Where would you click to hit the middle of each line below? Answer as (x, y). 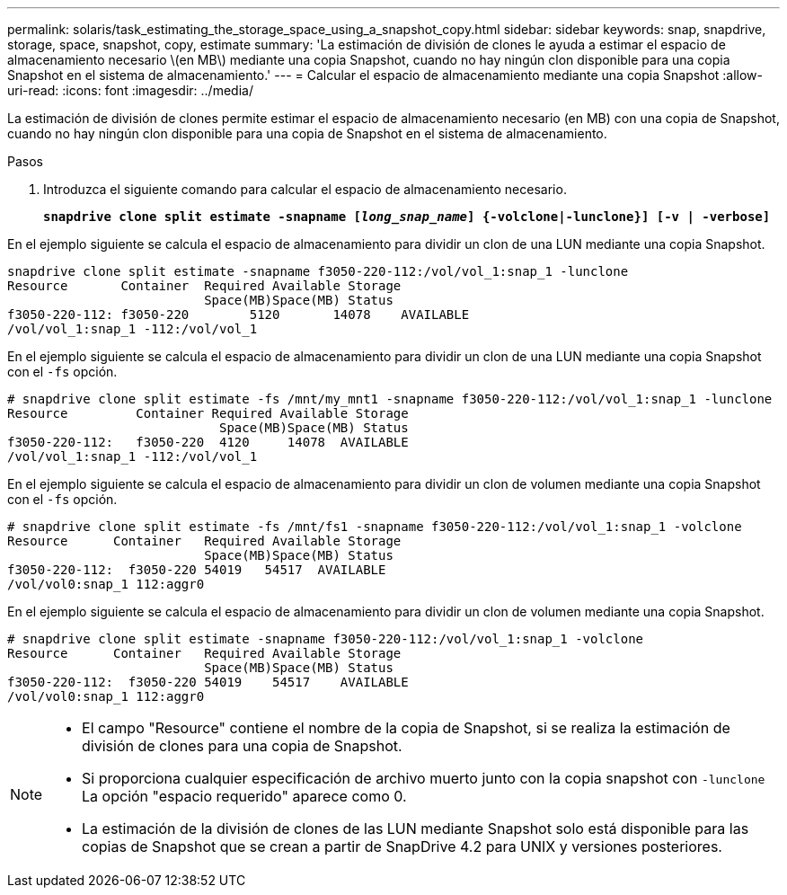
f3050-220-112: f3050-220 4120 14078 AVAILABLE (208, 442)
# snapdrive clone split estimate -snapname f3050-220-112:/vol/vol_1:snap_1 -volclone (326, 639)
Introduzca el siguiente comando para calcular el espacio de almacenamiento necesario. (305, 189)
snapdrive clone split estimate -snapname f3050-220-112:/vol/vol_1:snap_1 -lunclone (318, 271)
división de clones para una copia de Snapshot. (242, 746)
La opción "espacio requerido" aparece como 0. (244, 796)
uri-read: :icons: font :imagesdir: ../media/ (130, 90)
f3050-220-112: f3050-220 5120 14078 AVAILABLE (239, 315)
